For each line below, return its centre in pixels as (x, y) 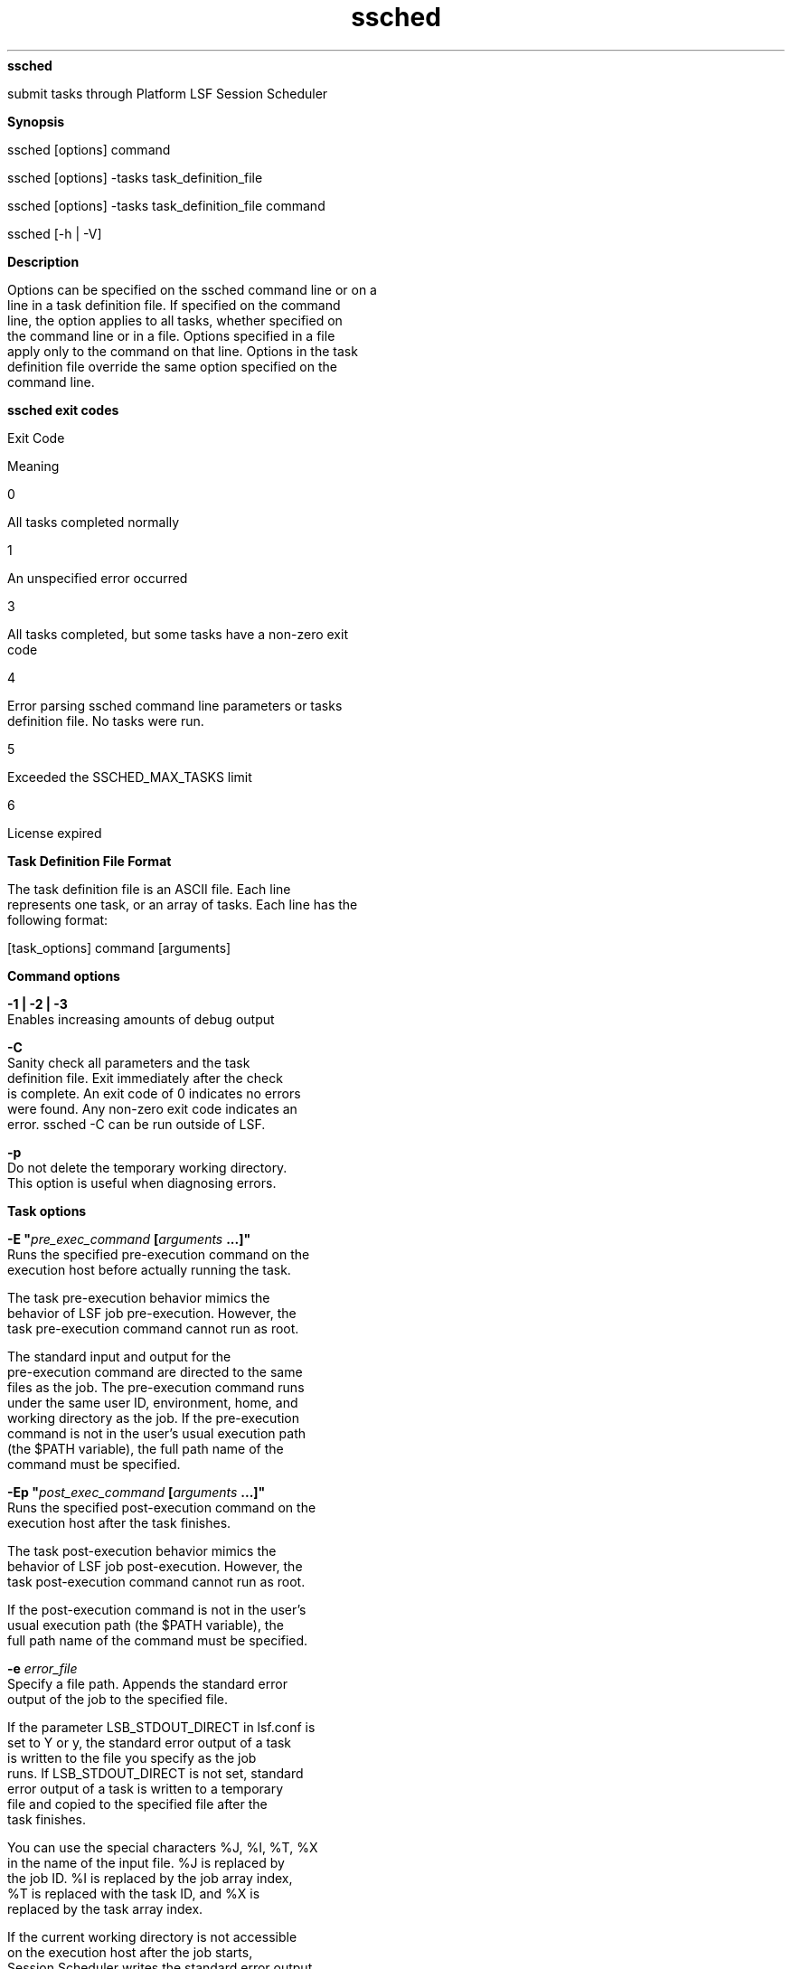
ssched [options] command (89, 149)
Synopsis (36, 121)
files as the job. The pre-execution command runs (156, 1387)
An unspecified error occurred (98, 578)
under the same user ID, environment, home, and (153, 1402)
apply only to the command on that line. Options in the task (183, 351)
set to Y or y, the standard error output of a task (150, 1742)
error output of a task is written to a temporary (146, 1788)
